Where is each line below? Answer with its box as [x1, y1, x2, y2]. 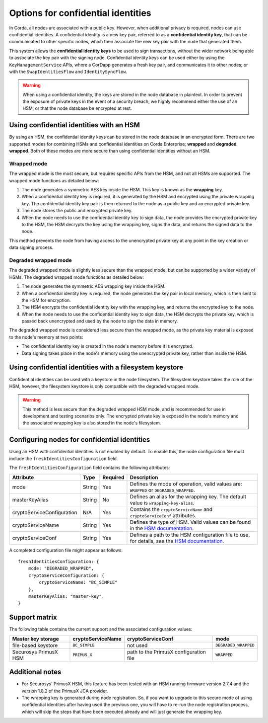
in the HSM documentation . [130, 525, 194, 532]
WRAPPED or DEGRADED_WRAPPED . [130, 486, 196, 493]
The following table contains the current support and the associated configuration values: [9, 626, 193, 632]
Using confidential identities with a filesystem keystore [9, 363, 184, 372]
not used [127, 642, 148, 648]
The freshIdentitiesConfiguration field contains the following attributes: [9, 465, 170, 471]
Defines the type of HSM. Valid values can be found [130, 518, 251, 525]
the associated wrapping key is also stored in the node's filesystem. [22, 420, 161, 426]
